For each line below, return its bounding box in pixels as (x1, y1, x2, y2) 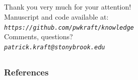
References (4, 65, 49, 78)
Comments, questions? (4, 31, 73, 42)
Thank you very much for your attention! (4, 2, 131, 12)
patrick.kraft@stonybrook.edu (4, 43, 105, 51)
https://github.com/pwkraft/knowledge (4, 24, 134, 31)
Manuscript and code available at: (4, 11, 109, 22)
